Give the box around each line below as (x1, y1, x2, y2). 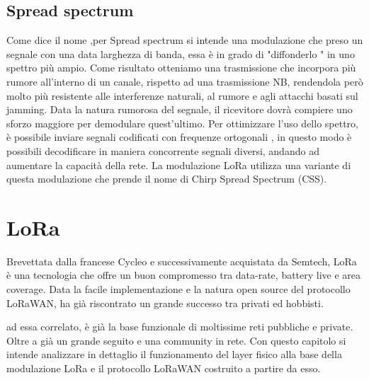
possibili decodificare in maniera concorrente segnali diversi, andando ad (6, 143, 319, 158)
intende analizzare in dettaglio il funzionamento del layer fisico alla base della (6, 347, 342, 362)
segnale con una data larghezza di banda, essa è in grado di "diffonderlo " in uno (6, 46, 355, 61)
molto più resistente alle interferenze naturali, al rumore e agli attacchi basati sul (6, 88, 358, 103)
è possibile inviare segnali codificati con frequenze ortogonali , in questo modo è (6, 129, 352, 144)
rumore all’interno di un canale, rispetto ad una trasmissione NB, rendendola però (6, 74, 363, 88)
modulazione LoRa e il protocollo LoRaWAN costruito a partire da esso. (6, 361, 321, 376)
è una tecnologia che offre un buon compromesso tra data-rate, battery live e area (6, 267, 361, 282)
